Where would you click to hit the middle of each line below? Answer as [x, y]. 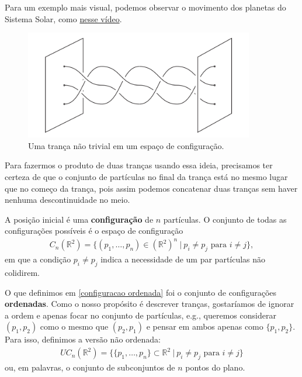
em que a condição [38, 259]
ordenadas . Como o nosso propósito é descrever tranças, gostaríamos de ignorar [150, 304]
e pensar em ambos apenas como [205, 326]
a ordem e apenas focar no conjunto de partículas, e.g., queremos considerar [140, 315]
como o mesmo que [74, 326]
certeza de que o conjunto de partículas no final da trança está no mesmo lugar [146, 177]
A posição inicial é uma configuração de [79, 219]
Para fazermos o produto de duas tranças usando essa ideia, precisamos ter [139, 165]
